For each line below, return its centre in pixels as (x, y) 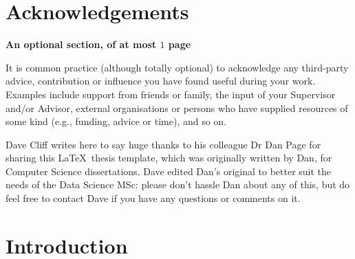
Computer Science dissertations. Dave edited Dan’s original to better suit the (169, 171)
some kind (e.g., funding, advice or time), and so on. (116, 121)
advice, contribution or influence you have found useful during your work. (161, 81)
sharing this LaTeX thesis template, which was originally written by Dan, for (169, 158)
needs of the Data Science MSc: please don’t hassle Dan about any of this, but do (178, 184)
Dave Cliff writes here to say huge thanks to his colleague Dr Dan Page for (163, 144)
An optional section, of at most (81, 44)
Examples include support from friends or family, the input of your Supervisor (171, 94)
